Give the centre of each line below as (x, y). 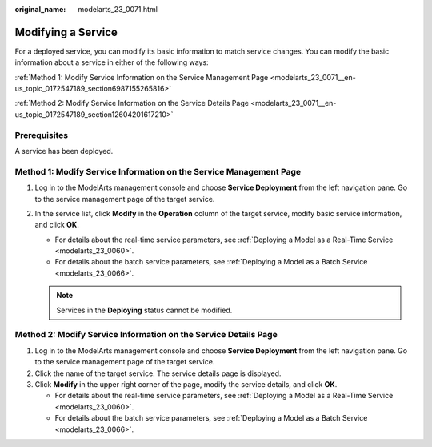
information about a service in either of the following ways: (112, 62)
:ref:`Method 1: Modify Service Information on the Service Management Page (142, 77)
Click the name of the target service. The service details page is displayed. (158, 373)
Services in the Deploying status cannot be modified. (144, 310)
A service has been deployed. (64, 151)
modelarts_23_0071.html (118, 9)
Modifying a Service (66, 32)
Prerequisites (41, 135)
